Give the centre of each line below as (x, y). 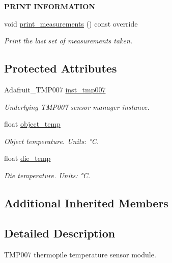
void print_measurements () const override (71, 23)
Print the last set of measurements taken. (68, 41)
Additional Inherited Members (86, 202)
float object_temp (32, 124)
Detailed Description (60, 233)
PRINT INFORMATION (50, 6)
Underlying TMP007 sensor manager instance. (77, 106)
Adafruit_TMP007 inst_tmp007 (55, 89)
